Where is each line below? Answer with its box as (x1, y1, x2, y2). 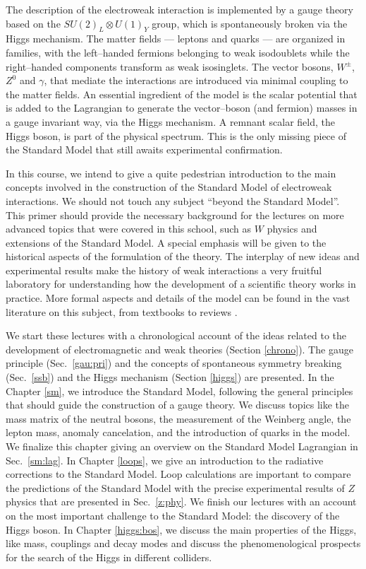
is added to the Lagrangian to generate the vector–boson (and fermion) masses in (6, 100, 358, 115)
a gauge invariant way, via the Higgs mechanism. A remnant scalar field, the (6, 114, 335, 129)
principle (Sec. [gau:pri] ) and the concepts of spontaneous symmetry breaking (6, 356, 342, 370)
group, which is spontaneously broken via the (152, 16, 348, 30)
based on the (6, 16, 61, 30)
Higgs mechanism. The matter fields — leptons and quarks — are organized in (6, 31, 346, 46)
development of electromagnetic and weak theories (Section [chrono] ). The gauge (6, 341, 353, 356)
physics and (267, 221, 317, 236)
